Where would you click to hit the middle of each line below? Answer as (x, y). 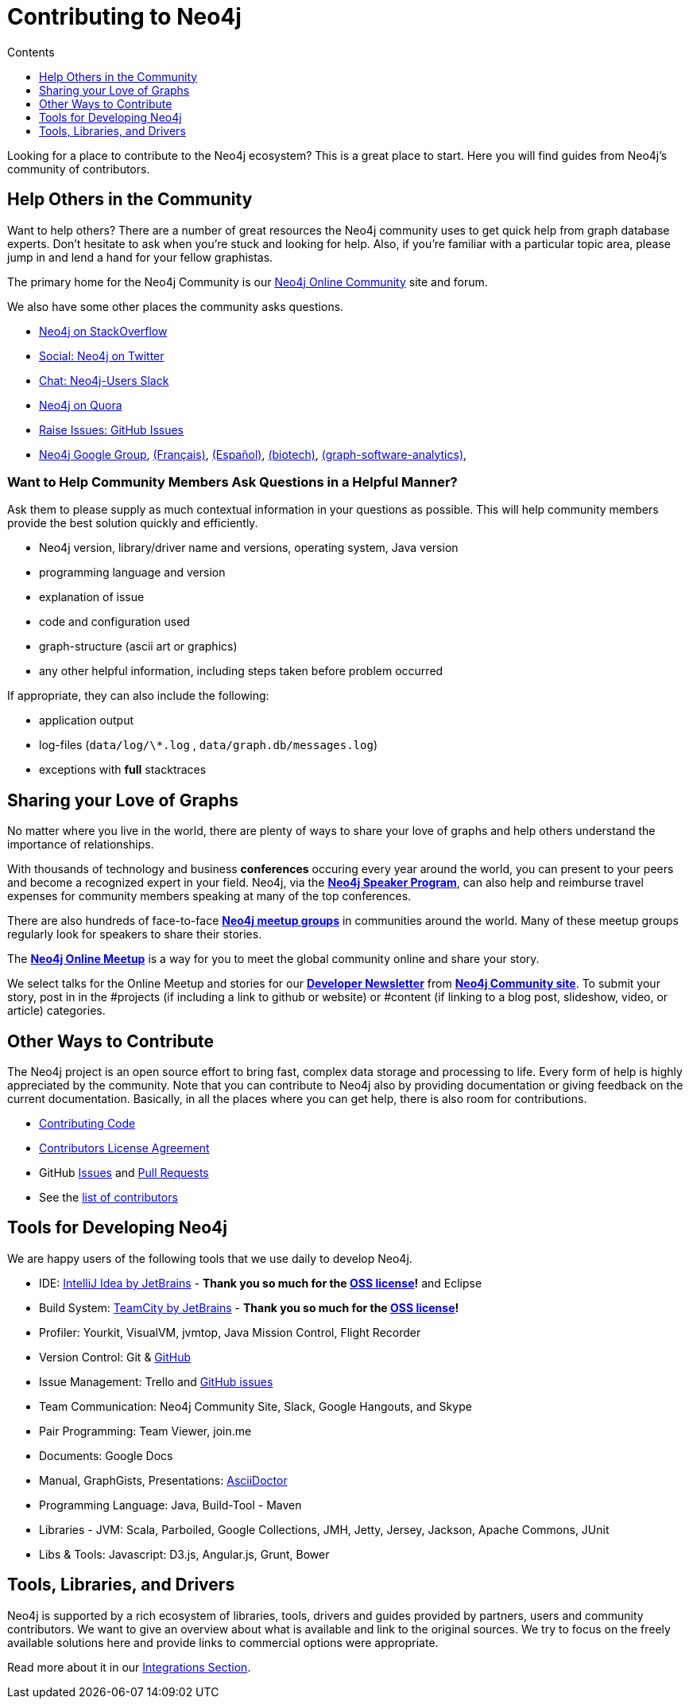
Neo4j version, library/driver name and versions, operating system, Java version (249, 548)
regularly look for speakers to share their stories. (135, 934)
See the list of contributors (108, 1198)
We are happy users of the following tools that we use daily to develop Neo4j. (210, 1258)
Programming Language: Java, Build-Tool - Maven (170, 1505)
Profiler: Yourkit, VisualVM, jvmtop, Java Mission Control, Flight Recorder (230, 1332)
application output (87, 720)
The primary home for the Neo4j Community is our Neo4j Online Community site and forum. (248, 282)
